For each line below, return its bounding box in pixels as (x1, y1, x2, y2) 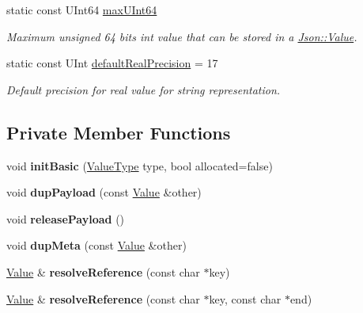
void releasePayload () (6, 210, 125, 227)
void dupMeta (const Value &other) (6, 237, 187, 254)
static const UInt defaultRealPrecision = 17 (6, 55, 218, 71)
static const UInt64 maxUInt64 (6, 2, 157, 17)
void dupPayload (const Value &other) (6, 184, 202, 200)
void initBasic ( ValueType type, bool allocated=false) (6, 157, 273, 174)
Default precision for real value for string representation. (6, 81, 281, 97)
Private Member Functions (6, 120, 231, 144)
